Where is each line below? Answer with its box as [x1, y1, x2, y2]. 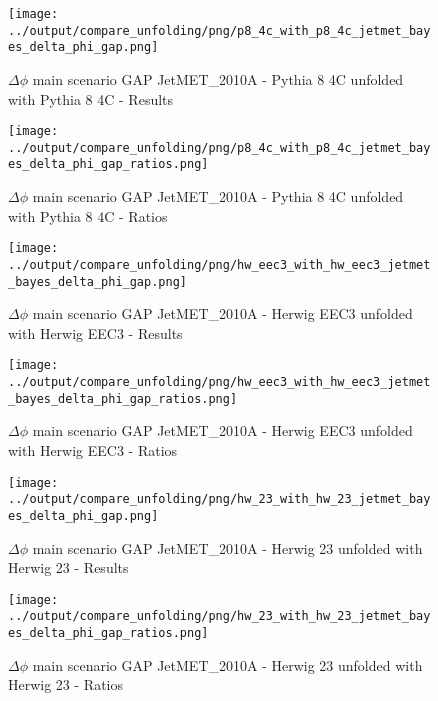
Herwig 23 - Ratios [8, 674, 124, 695]
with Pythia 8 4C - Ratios [8, 205, 168, 226]
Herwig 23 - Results [8, 557, 129, 578]
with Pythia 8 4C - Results [8, 88, 174, 109]
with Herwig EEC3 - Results [8, 322, 183, 343]
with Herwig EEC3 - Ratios [8, 440, 178, 461]
